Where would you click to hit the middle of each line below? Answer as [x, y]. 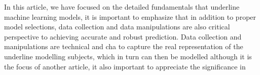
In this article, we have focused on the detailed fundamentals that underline [122, 7]
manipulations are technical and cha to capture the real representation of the [124, 46]
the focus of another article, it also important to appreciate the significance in [125, 66]
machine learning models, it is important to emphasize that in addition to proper [130, 16]
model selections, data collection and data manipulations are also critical [117, 27]
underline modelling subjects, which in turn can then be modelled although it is [128, 56]
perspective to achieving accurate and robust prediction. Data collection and [123, 36]
